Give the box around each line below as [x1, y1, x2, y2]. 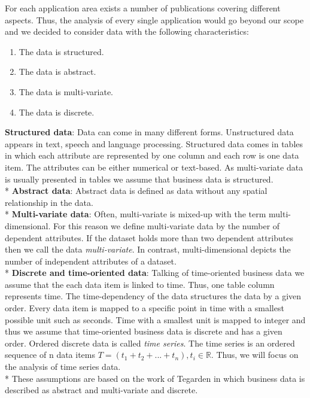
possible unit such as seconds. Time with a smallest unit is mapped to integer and [5, 313, 306, 326]
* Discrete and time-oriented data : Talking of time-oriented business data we [5, 266, 305, 279]
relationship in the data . [5, 196, 93, 208]
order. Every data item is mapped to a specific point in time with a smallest [5, 302, 284, 314]
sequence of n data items [5, 348, 96, 361]
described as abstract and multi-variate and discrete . [5, 384, 198, 396]
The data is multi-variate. [19, 85, 114, 98]
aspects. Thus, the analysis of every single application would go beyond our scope [5, 13, 304, 26]
